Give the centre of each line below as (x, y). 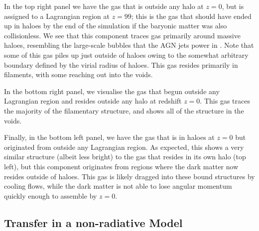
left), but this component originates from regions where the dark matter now (121, 166)
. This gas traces (225, 101)
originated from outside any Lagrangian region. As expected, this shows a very (124, 147)
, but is (233, 6)
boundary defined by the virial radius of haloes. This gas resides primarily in (121, 64)
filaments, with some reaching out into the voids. (78, 74)
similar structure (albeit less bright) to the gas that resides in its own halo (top (125, 157)
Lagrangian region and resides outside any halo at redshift (93, 101)
